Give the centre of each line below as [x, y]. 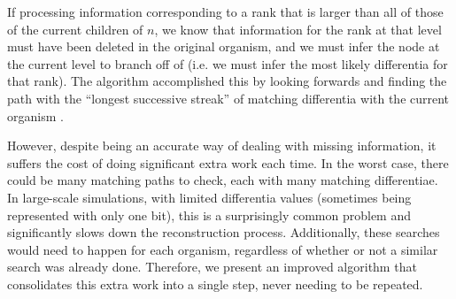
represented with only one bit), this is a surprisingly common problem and [209, 215]
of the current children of [75, 29]
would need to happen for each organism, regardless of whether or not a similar [223, 249]
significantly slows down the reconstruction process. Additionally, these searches [224, 232]
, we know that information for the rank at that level [298, 29]
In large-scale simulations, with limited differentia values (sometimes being [209, 197]
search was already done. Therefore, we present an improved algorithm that [212, 267]
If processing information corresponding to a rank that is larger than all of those [225, 11]
